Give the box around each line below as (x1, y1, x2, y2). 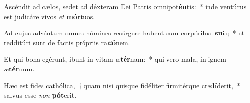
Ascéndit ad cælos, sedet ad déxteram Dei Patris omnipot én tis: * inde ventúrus (4, 1, 247, 11)
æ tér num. (4, 63, 35, 73)
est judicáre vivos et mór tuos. (4, 11, 95, 21)
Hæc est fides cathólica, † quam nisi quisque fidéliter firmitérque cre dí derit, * (4, 80, 240, 90)
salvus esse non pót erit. (4, 90, 77, 100)
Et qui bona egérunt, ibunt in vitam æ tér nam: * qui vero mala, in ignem (4, 54, 226, 64)
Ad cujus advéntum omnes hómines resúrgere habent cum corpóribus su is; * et (4, 28, 245, 38)
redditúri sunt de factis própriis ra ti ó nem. (4, 37, 130, 47)
